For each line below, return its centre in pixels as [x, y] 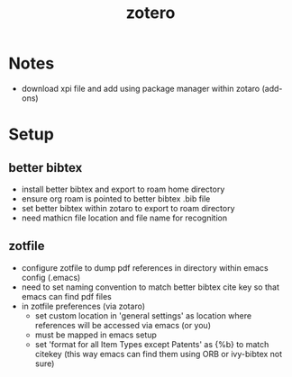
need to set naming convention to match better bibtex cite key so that [151, 287]
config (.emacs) [51, 277]
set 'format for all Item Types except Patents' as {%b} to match [152, 344]
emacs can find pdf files [66, 296]
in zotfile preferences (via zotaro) [83, 306]
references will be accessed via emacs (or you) [123, 325]
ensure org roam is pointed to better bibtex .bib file [116, 198]
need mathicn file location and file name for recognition [124, 218]
